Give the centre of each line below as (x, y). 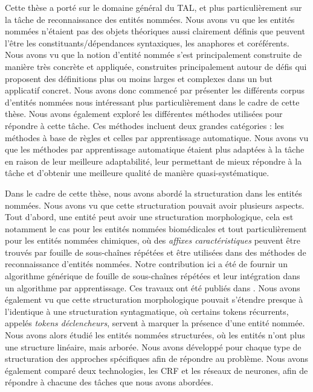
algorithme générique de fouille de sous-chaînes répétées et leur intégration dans (153, 276)
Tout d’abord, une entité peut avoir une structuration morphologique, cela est (149, 217)
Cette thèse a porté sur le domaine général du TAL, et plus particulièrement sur (153, 7)
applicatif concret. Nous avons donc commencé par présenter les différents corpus (155, 90)
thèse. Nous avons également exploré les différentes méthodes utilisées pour (144, 114)
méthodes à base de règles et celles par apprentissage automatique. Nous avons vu (157, 137)
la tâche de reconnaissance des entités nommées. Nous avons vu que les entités (150, 19)
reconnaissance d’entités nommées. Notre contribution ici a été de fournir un (146, 264)
